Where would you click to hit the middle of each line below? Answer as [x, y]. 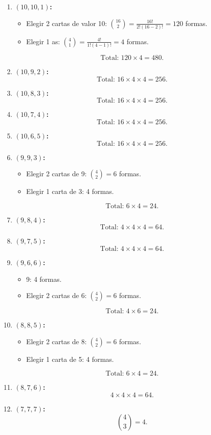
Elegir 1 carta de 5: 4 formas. [70, 359]
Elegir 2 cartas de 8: [56, 341]
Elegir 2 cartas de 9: [56, 174]
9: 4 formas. [44, 279]
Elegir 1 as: [43, 41]
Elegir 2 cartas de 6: [56, 295]
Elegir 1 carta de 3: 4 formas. [70, 191]
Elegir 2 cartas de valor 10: [67, 23]
